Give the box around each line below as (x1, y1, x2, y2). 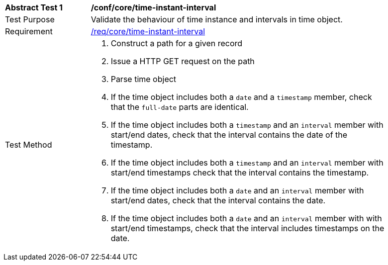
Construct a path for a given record (110, 38, 243, 48)
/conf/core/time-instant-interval (91, 2, 216, 12)
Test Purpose (5, 14, 55, 24)
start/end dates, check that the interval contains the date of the (110, 130, 348, 140)
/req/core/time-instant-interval (91, 26, 205, 36)
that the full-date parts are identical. (110, 102, 249, 112)
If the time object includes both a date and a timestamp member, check (110, 92, 372, 102)
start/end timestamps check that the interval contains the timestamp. (110, 168, 369, 177)
